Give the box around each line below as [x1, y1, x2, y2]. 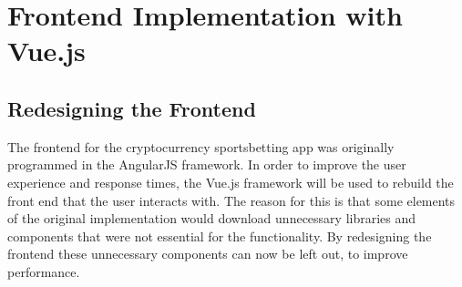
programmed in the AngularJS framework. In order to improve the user [7, 155, 406, 174]
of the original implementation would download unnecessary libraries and [7, 209, 416, 228]
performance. [7, 261, 80, 281]
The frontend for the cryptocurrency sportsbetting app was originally [7, 137, 395, 156]
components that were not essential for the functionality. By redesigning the [7, 226, 432, 245]
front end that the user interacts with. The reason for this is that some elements [7, 190, 456, 210]
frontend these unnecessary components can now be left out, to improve [7, 244, 408, 263]
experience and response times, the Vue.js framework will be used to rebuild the [7, 172, 454, 191]
